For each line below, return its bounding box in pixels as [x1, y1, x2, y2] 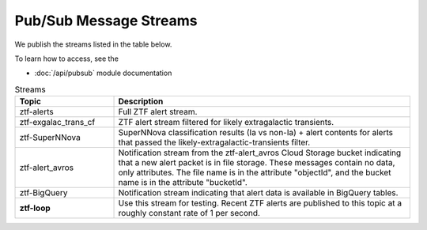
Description [118, 96, 164, 107]
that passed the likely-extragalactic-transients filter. [118, 137, 311, 148]
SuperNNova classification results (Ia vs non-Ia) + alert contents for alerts [118, 127, 393, 138]
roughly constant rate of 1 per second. [118, 208, 261, 219]
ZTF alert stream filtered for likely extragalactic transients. [118, 117, 334, 128]
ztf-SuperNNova [19, 132, 81, 143]
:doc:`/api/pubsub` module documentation [34, 68, 172, 78]
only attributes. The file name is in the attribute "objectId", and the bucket [118, 167, 391, 178]
